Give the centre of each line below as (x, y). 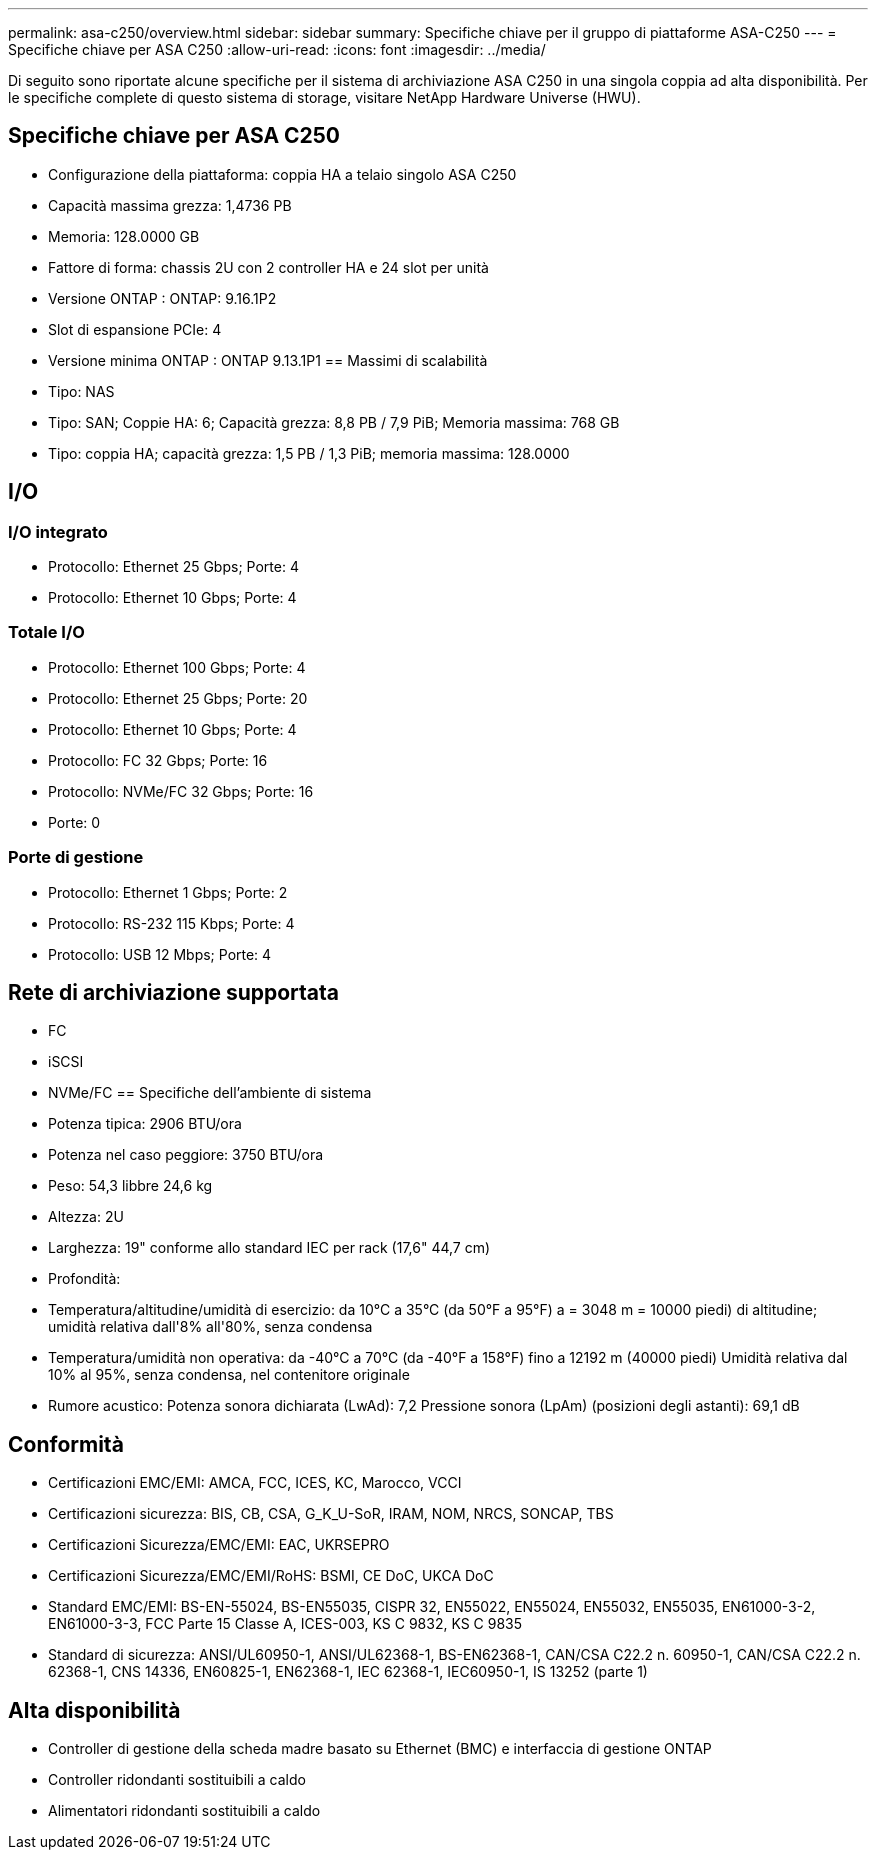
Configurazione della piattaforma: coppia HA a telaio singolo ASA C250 (282, 174)
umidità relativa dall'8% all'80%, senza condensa (210, 1327)
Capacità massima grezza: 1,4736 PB (170, 205)
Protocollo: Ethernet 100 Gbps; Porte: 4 (177, 667)
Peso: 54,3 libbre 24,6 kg (130, 1186)
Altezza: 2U (86, 1217)
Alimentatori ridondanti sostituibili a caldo (184, 1811)
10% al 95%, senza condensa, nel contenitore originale (229, 1375)
